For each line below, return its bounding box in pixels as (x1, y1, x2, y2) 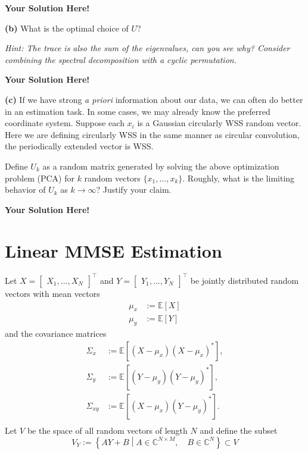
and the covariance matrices (5, 327, 107, 340)
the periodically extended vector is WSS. (5, 140, 154, 152)
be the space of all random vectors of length (27, 424, 188, 436)
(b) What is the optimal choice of (5, 21, 129, 34)
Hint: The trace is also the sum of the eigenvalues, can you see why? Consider (5, 42, 290, 54)
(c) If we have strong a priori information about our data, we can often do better (5, 93, 303, 105)
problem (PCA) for (5, 171, 74, 184)
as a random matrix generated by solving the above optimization (42, 159, 279, 172)
